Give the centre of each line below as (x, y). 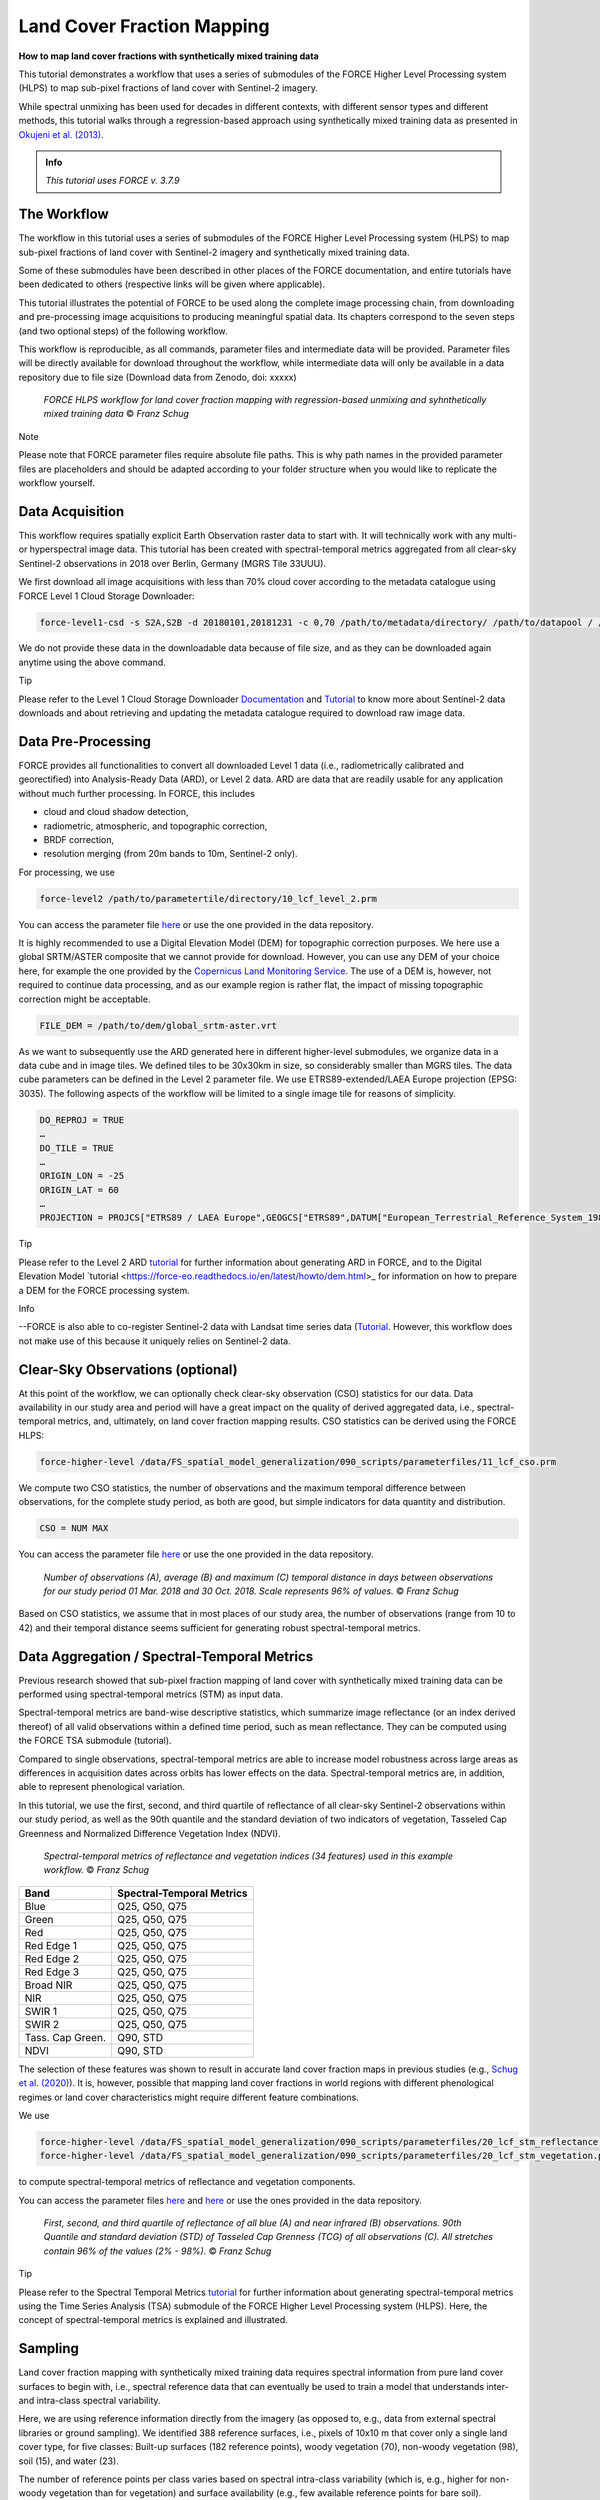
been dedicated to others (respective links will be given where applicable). (171, 284)
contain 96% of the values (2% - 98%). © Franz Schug (157, 2251)
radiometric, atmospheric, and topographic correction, (155, 826)
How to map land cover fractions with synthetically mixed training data (168, 56)
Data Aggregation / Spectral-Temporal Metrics (166, 1656)
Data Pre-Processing (85, 741)
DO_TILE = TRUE (76, 1148)
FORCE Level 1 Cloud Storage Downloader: (106, 596)
